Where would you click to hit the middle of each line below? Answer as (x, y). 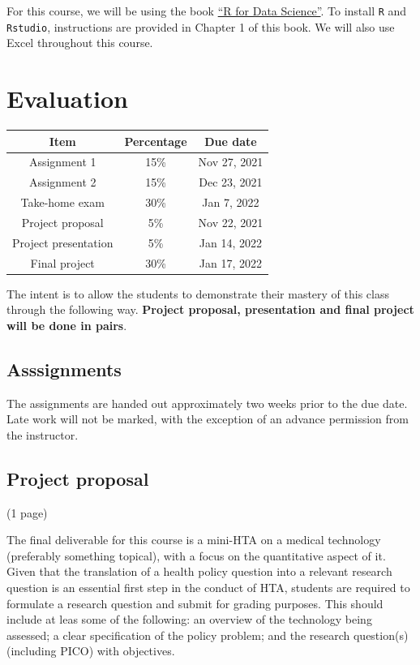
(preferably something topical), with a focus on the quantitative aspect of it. (196, 555)
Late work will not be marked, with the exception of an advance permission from (208, 419)
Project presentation (63, 242)
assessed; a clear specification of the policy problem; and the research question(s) (208, 635)
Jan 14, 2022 (230, 242)
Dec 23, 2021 (231, 182)
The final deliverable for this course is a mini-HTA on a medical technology (194, 540)
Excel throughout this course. (80, 43)
